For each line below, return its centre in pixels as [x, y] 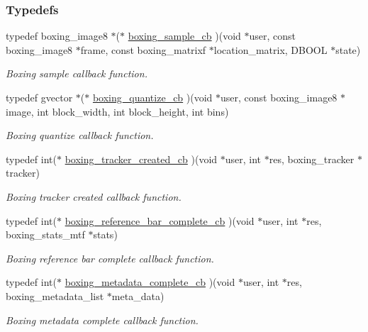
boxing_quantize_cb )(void [152, 97]
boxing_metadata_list [55, 295]
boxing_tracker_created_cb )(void [141, 159]
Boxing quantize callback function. [80, 135]
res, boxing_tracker [312, 159]
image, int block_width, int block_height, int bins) [117, 111]
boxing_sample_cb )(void [184, 36]
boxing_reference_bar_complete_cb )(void [160, 220]
